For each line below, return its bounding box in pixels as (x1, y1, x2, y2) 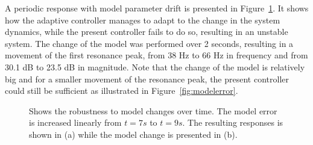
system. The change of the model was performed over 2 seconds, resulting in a (5, 37, 294, 49)
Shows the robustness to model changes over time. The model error (29, 104, 277, 117)
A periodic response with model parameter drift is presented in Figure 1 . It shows (5, 2, 309, 14)
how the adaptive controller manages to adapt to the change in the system (5, 13, 280, 26)
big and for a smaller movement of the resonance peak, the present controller (5, 72, 289, 85)
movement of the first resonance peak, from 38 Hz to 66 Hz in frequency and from (5, 49, 308, 61)
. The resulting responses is (182, 116, 283, 129)
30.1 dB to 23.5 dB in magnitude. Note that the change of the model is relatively (5, 60, 305, 73)
